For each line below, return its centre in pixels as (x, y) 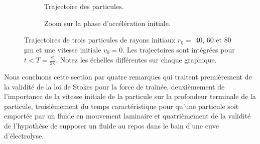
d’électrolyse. (24, 135)
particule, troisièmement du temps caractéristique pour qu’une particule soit (121, 106)
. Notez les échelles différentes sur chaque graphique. (136, 60)
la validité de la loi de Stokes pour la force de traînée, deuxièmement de (114, 86)
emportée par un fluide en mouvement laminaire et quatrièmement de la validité (127, 116)
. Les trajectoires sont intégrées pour (179, 49)
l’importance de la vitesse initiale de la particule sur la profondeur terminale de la (130, 96)
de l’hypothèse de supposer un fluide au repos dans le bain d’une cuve (111, 126)
